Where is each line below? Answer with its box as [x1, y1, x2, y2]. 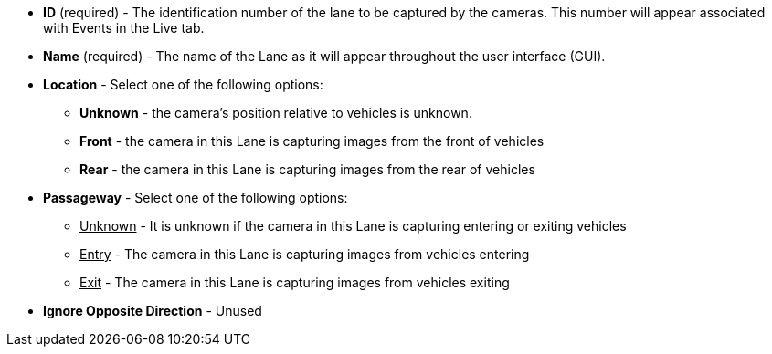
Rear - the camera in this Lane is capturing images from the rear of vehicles [79, 161, 535, 177]
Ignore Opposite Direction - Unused [43, 303, 262, 318]
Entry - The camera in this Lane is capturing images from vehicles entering [79, 246, 530, 262]
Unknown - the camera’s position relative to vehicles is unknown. [79, 105, 472, 120]
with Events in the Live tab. [43, 20, 205, 36]
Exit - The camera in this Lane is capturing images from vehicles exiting [79, 275, 510, 290]
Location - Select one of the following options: [43, 77, 323, 92]
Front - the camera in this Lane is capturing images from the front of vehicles [79, 133, 545, 149]
